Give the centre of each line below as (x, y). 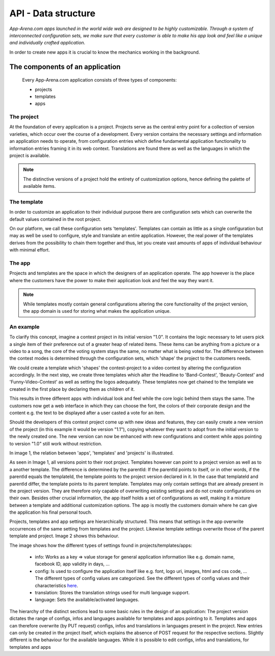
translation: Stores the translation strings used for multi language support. (112, 592)
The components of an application (65, 67)
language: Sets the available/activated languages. (87, 600)
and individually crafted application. (47, 43)
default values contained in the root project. (55, 219)
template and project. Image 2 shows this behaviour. (64, 536)
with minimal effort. (30, 250)
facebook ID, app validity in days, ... (72, 564)
